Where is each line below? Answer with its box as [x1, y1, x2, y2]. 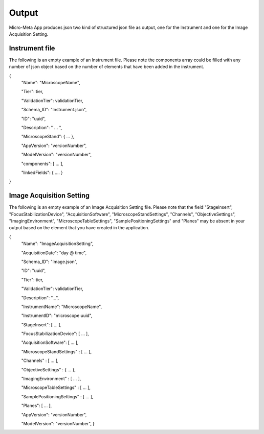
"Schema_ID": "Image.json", [21, 259, 78, 265]
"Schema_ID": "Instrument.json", [21, 107, 87, 113]
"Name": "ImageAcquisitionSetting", [21, 241, 94, 247]
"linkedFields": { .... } [21, 169, 63, 175]
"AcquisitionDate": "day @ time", [21, 250, 87, 256]
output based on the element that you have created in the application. [9, 225, 150, 231]
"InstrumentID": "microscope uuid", [21, 313, 92, 318]
